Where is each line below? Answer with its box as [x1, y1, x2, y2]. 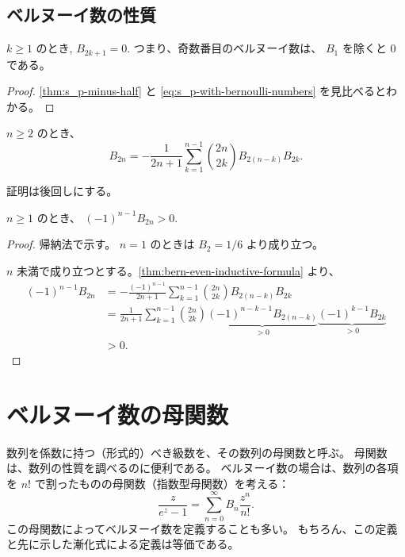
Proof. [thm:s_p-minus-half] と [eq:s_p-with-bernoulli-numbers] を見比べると [6, 83, 387, 99]
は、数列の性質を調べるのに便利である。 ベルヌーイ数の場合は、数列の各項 [6, 459, 399, 476]
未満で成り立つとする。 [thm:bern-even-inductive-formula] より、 [17, 262, 340, 278]
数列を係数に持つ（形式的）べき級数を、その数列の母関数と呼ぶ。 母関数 [6, 444, 388, 460]
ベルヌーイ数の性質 [6, 2, 156, 27]
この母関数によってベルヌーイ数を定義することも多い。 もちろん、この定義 [6, 520, 398, 536]
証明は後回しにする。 [6, 182, 118, 199]
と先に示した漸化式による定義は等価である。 [6, 536, 239, 552]
